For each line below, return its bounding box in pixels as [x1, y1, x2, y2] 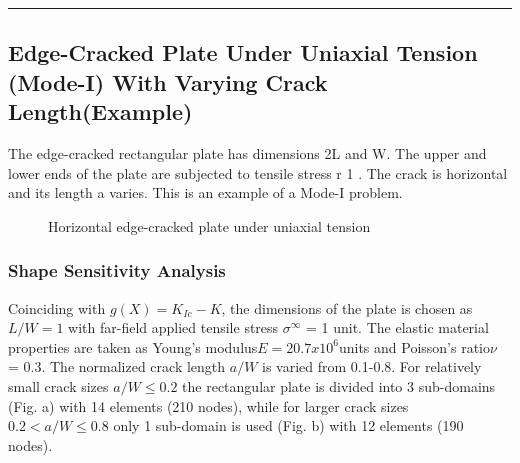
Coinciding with [8, 297, 106, 318]
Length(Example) [8, 96, 193, 127]
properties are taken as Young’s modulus [8, 336, 258, 357]
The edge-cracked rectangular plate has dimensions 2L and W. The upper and [8, 142, 487, 163]
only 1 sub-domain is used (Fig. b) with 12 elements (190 [113, 415, 464, 436]
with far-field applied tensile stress [68, 317, 279, 338]
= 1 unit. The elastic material [305, 317, 489, 338]
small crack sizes [8, 375, 109, 396]
